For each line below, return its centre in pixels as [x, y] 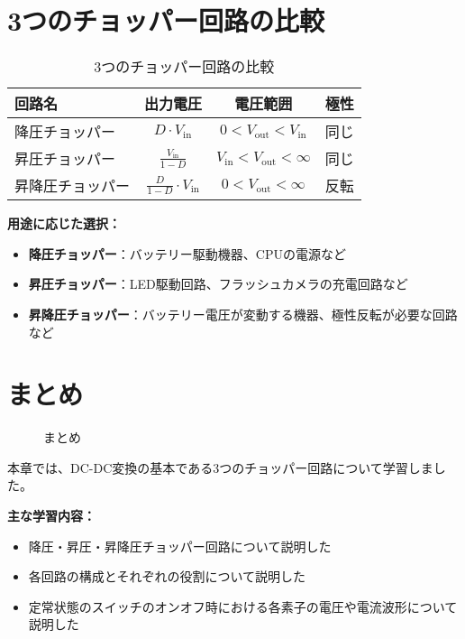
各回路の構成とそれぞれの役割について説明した [167, 576]
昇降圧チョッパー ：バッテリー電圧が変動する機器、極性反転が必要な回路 [243, 314]
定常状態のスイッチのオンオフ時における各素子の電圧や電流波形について [243, 606]
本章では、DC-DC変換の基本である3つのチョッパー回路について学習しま [220, 467]
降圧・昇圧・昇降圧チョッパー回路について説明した [180, 546]
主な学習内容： [51, 515]
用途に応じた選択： [64, 223]
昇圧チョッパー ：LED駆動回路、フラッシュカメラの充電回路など [218, 284]
